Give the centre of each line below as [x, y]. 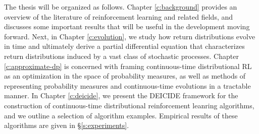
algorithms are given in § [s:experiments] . [67, 125]
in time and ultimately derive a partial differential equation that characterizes [124, 46]
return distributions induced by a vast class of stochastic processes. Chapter [121, 56]
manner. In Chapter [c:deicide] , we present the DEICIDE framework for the [121, 95]
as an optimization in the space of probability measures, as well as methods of [125, 76]
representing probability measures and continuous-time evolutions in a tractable [127, 85]
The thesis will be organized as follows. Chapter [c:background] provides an [121, 7]
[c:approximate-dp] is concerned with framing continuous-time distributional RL [128, 66]
